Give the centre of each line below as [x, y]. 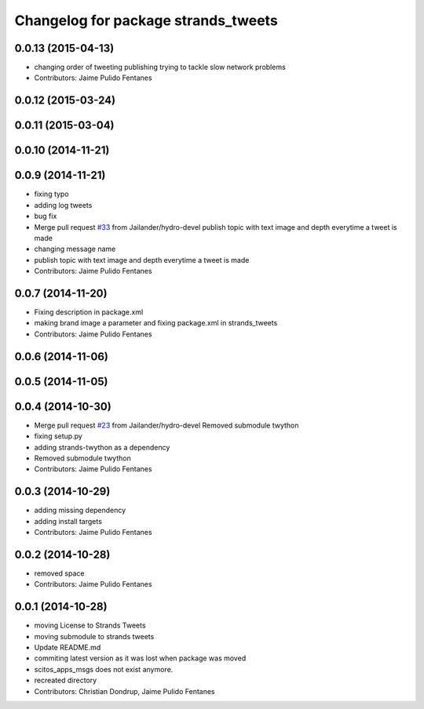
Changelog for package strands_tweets [146, 20]
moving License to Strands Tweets [90, 625]
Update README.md [68, 647]
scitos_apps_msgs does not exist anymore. [104, 669]
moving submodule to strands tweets [94, 636]
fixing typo [52, 194]
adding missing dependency [80, 511]
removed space [59, 573]
